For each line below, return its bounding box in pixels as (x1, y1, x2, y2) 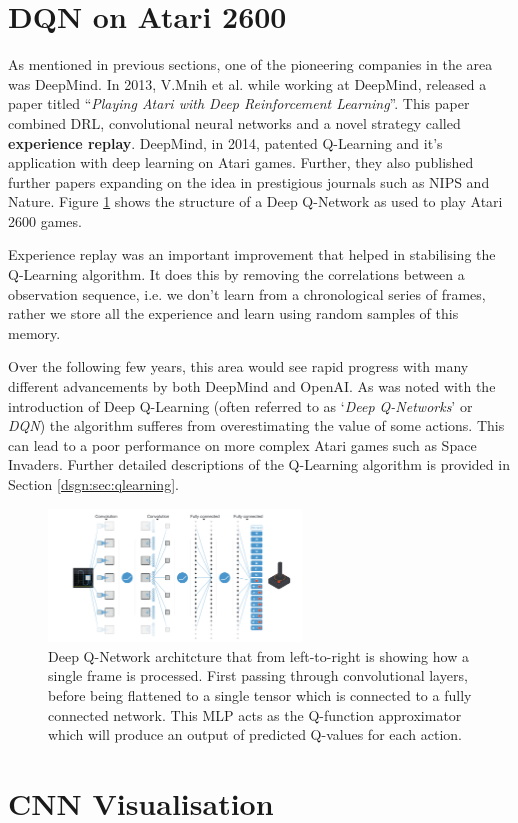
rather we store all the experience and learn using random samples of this (8, 303, 459, 324)
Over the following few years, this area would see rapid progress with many (8, 356, 469, 377)
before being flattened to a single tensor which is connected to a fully (48, 685, 472, 706)
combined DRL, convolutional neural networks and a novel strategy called (8, 112, 461, 133)
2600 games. (8, 210, 82, 231)
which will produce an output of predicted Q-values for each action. (48, 724, 462, 745)
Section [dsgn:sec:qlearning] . (8, 474, 179, 494)
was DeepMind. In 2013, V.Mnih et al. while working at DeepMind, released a (8, 73, 487, 94)
